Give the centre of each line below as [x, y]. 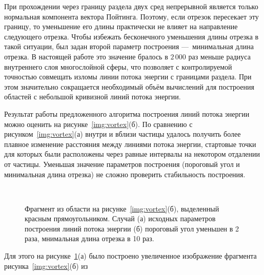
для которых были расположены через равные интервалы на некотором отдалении [132, 154]
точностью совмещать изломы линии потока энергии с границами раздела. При [128, 77]
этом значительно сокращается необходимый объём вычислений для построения [129, 86]
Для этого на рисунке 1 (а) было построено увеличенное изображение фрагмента [130, 256]
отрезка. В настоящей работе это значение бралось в [86, 56]
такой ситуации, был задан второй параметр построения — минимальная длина [129, 46]
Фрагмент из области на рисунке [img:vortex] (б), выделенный [122, 208]
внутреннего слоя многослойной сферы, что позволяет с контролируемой [118, 66]
